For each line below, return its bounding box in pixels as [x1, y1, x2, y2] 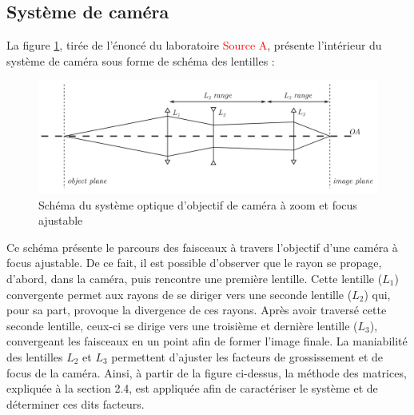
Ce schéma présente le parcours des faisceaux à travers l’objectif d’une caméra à [6, 238, 398, 255]
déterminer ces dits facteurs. [6, 395, 145, 412]
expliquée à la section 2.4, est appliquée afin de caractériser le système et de [6, 380, 378, 397]
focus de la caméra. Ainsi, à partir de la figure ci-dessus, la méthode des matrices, [6, 364, 407, 381]
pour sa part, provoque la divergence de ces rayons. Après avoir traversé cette [6, 301, 387, 318]
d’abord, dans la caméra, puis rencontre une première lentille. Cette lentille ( [6, 269, 383, 286]
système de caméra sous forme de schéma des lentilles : [6, 52, 275, 69]
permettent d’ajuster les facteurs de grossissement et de [111, 348, 384, 365]
